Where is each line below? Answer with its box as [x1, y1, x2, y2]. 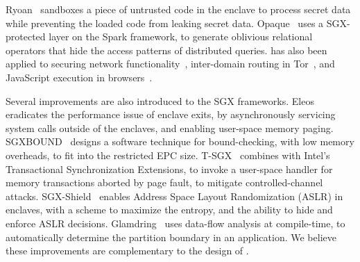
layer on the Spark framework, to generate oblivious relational [49, 29, 313, 44]
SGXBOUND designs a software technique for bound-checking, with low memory [6, 134, 354, 149]
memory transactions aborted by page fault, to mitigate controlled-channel [6, 175, 323, 190]
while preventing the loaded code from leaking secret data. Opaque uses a [6, 15, 324, 30]
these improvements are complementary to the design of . [6, 243, 249, 258]
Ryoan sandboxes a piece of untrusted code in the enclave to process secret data [6, 2, 351, 16]
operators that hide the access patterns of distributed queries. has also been [6, 42, 327, 57]
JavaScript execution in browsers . [6, 69, 153, 84]
